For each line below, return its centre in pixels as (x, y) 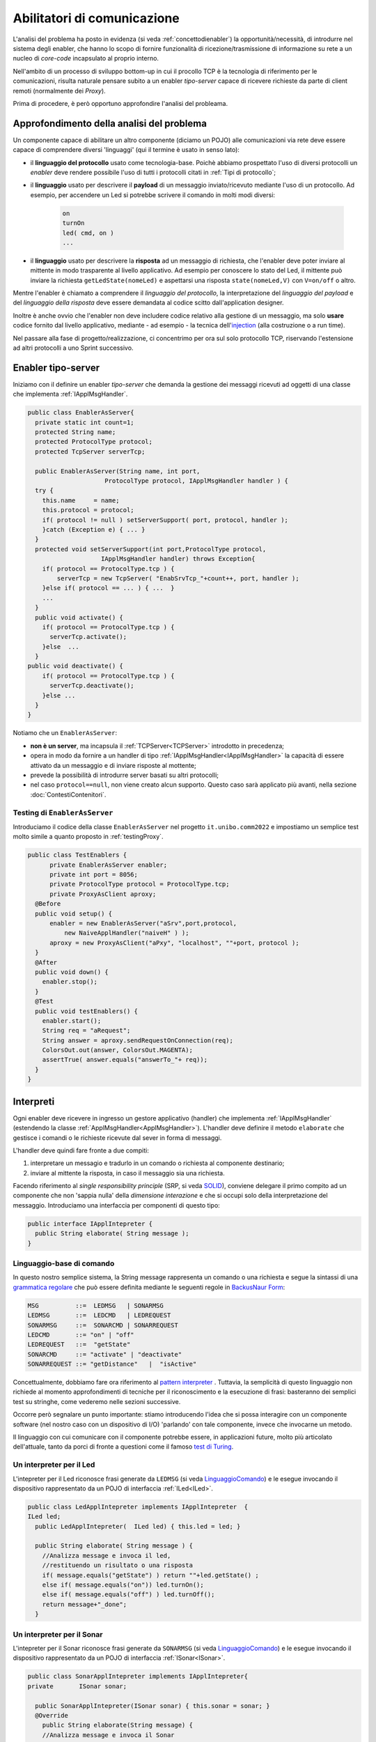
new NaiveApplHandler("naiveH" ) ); (126, 933)
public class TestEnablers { (77, 855)
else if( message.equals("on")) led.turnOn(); (123, 1585)
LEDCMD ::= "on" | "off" (81, 1335)
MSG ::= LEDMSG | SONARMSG (95, 1305)
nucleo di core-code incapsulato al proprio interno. (86, 59)
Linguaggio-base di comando (64, 1263)
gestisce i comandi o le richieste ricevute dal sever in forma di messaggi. (117, 1138)
